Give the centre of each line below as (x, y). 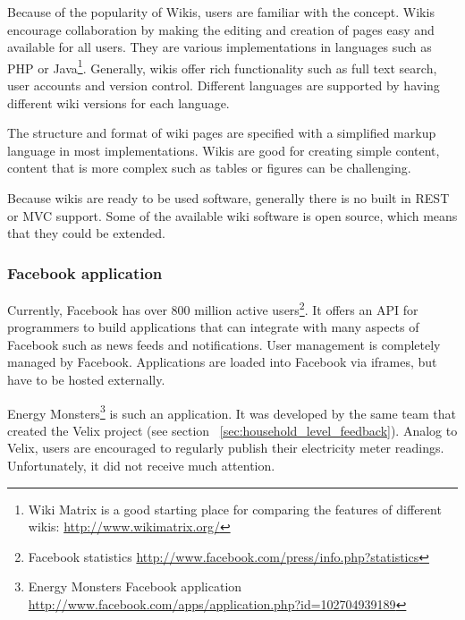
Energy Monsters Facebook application (135, 586)
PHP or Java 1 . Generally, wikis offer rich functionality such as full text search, (222, 66)
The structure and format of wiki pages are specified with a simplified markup (222, 133)
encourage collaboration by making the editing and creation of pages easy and (221, 29)
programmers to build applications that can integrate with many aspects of (213, 327)
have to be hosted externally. (86, 380)
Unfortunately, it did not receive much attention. (141, 466)
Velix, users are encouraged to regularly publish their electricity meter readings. (226, 448)
